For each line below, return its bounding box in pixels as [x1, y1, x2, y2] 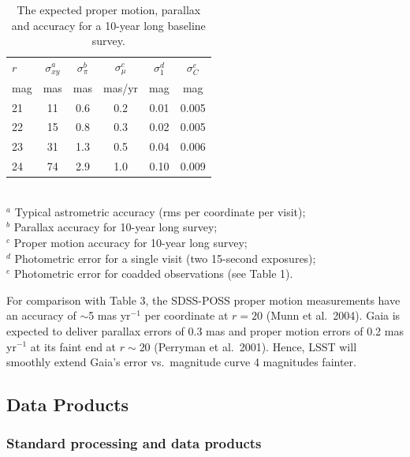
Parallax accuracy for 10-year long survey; [13, 219, 218, 235]
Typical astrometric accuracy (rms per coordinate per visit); [14, 203, 306, 219]
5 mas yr [88, 307, 131, 324]
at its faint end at [30, 338, 117, 354]
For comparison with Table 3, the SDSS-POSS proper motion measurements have [6, 291, 401, 308]
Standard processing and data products [6, 433, 262, 453]
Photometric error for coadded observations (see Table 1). [14, 265, 293, 282]
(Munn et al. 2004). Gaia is [266, 307, 401, 324]
